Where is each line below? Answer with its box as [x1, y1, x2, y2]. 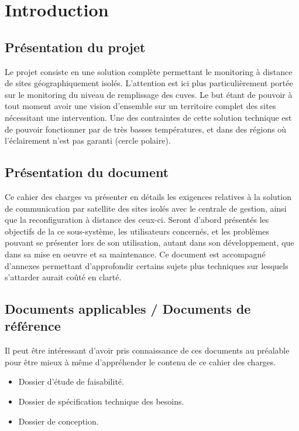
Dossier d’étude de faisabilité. [18, 375, 124, 388]
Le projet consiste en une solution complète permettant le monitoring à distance [5, 65, 293, 77]
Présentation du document [5, 163, 169, 181]
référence [5, 317, 61, 335]
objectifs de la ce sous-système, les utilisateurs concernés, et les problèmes [5, 225, 269, 237]
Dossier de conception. [18, 415, 99, 427]
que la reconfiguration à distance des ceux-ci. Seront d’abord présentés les [5, 213, 269, 226]
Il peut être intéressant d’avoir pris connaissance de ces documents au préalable [5, 344, 290, 357]
